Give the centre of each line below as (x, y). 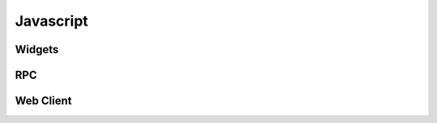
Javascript (52, 21)
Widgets (37, 49)
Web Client (43, 101)
